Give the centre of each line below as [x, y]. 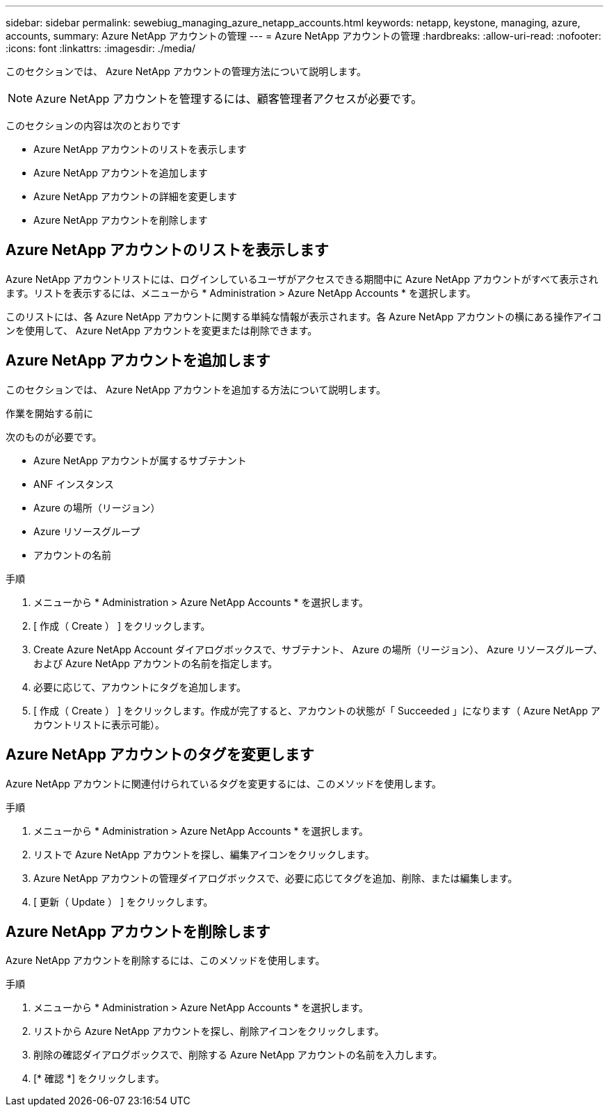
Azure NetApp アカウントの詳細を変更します [135, 196]
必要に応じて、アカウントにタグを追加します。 [140, 687]
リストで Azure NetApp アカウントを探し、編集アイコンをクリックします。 [204, 854]
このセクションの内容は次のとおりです [93, 125]
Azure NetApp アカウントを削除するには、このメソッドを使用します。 [165, 960]
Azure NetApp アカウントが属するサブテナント [140, 460]
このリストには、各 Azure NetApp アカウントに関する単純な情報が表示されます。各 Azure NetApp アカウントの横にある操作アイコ [304, 316]
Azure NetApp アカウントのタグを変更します [160, 755]
